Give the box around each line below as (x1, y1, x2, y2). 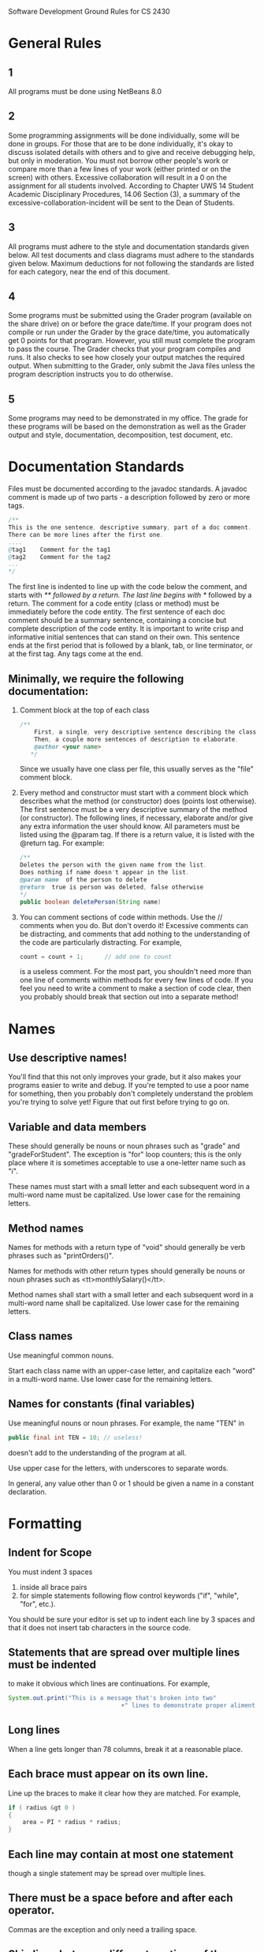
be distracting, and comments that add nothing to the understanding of (19, 929, 251, 938)
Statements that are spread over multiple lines (8, 1645, 240, 1659)
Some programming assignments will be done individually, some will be (8, 130, 240, 140)
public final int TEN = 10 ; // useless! (8, 1433, 143, 1441)
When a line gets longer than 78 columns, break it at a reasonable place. (8, 1744, 243, 1754)
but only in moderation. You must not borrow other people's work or (8, 156, 229, 165)
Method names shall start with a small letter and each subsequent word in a (8, 1290, 254, 1299)
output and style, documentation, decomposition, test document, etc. (8, 430, 233, 440)
